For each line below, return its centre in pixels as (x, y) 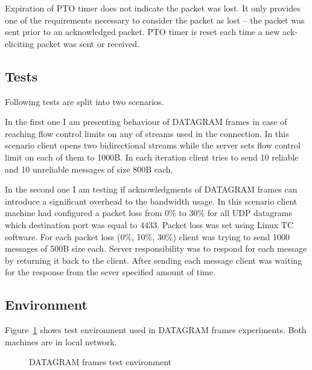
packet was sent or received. (88, 43)
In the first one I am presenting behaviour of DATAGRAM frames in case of (146, 122)
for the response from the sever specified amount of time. (110, 272)
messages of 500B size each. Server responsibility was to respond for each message (156, 248)
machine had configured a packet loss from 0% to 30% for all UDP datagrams (148, 213)
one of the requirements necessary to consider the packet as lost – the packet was (155, 20)
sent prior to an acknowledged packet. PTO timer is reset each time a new (142, 32)
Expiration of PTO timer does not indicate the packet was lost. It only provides (153, 8)
